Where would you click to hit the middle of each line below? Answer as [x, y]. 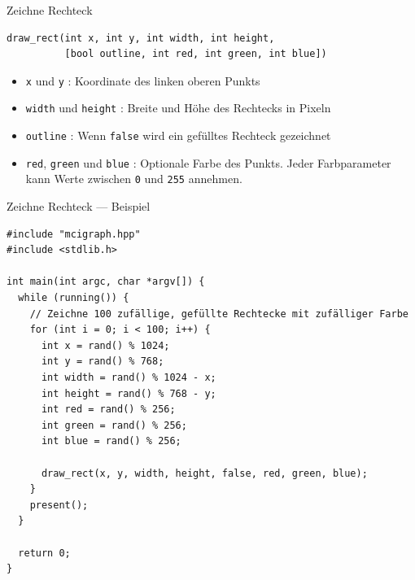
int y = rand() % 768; [103, 362]
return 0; [44, 553]
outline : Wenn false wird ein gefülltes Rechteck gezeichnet [178, 135]
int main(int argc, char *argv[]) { [106, 282]
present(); [59, 505]
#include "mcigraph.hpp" [74, 234]
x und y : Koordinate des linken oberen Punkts [143, 80]
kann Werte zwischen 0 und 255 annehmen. [134, 179]
